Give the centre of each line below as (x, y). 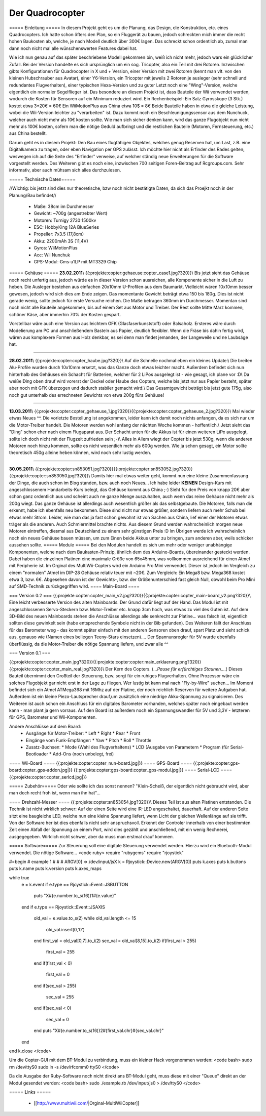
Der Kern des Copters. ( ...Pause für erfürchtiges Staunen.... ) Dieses (174, 669)
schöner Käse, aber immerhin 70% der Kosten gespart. (65, 314)
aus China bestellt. (28, 133)
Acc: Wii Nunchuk (52, 255)
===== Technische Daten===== (42, 179)
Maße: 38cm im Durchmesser (64, 206)
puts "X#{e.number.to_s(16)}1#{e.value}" (75, 896)
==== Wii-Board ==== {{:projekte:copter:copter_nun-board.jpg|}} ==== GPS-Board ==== (100, 763)
